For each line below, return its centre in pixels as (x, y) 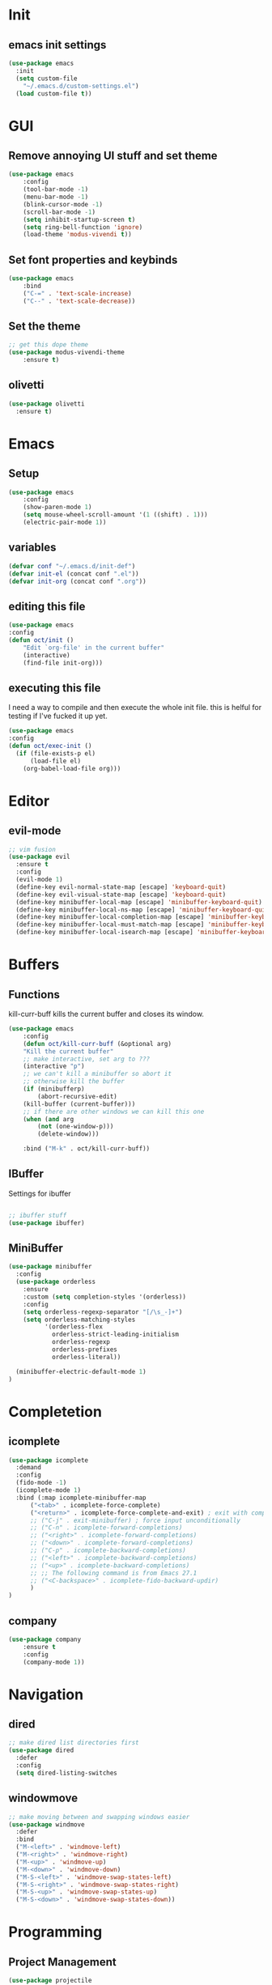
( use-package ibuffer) (47, 1223)
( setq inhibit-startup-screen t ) (79, 219)
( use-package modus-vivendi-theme (67, 353)
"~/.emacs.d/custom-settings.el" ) (81, 86)
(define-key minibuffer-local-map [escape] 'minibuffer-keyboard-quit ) (139, 902)
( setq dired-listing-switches (66, 1773)
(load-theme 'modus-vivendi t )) (77, 235)
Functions (34, 995)
